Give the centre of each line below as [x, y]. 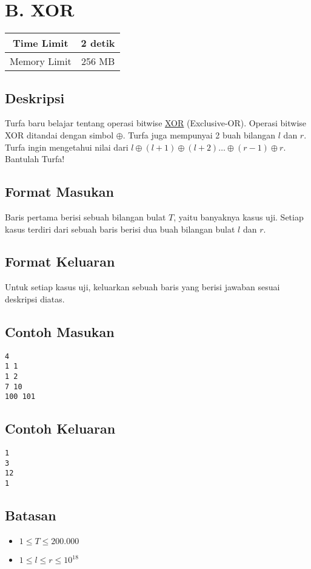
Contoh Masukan [60, 331]
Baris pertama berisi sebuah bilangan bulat [85, 216]
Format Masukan [60, 192]
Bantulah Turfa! [35, 159]
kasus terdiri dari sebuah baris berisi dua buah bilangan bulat [120, 229]
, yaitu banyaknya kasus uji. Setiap [239, 216]
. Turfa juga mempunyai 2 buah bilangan [199, 135]
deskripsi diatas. [35, 298]
